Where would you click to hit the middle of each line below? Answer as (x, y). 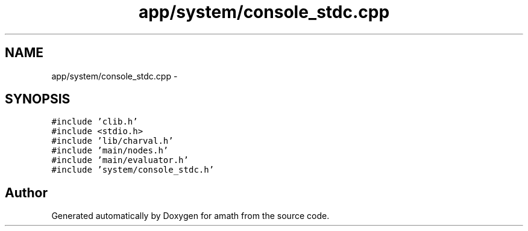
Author (26, 192)
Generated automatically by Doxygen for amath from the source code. (190, 216)
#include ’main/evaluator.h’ (120, 160)
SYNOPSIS (38, 99)
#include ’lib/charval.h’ (112, 141)
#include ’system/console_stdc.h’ (133, 170)
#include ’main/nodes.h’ (110, 151)
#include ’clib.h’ (95, 122)
